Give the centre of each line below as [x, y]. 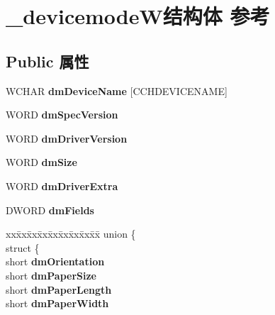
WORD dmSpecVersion [62, 115]
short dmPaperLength [59, 289]
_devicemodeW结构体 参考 [138, 16]
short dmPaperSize [51, 275]
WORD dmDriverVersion [67, 138]
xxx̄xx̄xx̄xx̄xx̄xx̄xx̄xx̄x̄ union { [71, 234]
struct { [23, 247]
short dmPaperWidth [57, 303]
